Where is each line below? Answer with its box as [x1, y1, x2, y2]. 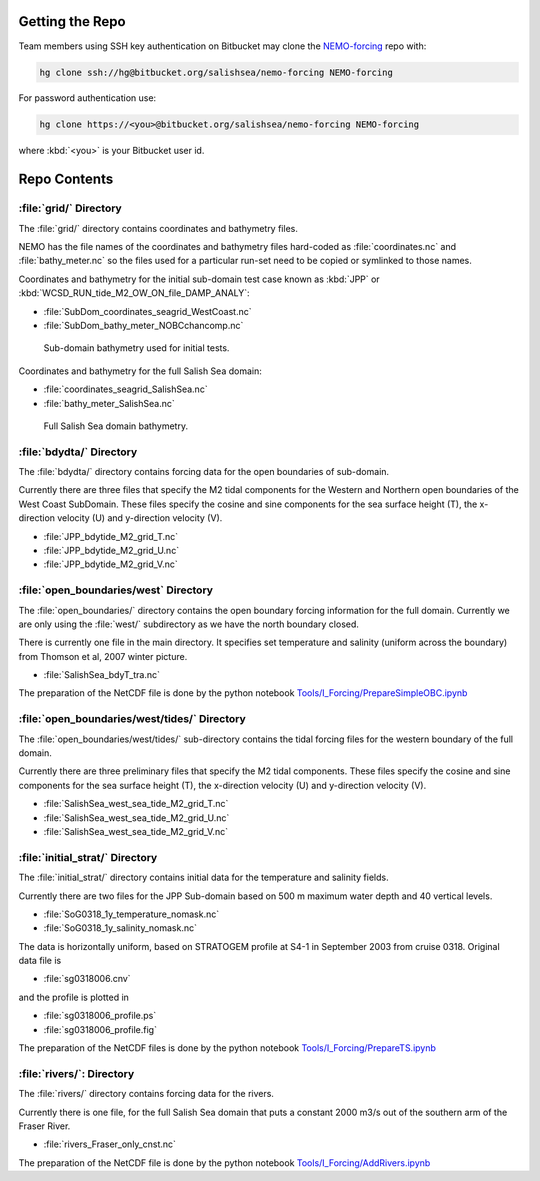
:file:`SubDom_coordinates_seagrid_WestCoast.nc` [43, 305, 252, 317]
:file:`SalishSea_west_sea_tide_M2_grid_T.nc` [43, 798, 229, 810]
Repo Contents [18, 171, 114, 188]
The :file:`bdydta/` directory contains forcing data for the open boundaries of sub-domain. [18, 466, 390, 478]
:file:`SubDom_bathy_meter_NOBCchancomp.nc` [43, 319, 244, 331]
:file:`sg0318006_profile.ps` [43, 1010, 157, 1022]
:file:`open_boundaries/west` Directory [18, 583, 214, 597]
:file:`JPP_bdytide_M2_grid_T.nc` [43, 530, 179, 542]
